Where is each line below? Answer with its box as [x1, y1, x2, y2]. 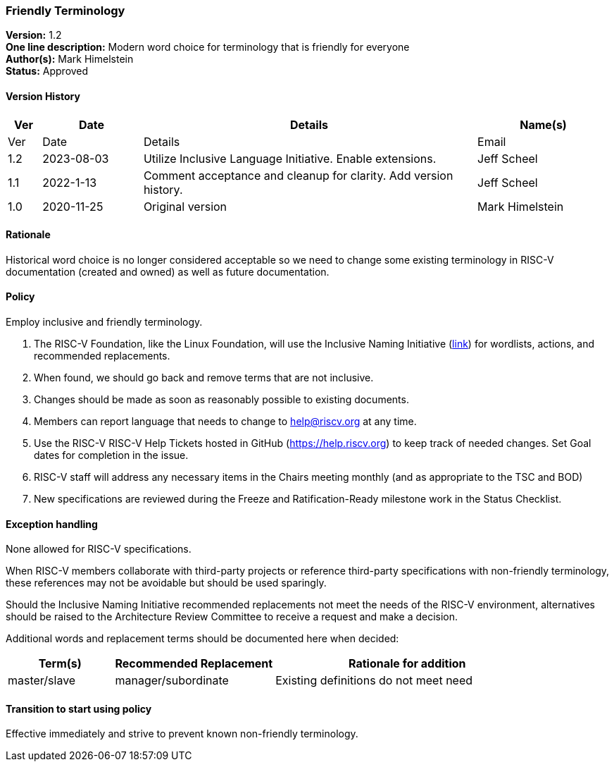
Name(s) [520, 117, 567, 132]
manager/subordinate [115, 673, 229, 688]
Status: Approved [6, 65, 89, 78]
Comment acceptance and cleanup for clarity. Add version [143, 168, 453, 183]
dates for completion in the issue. [34, 449, 189, 462]
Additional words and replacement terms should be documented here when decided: [6, 632, 399, 645]
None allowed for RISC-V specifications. [6, 543, 192, 556]
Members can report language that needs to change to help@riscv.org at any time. [34, 415, 417, 428]
